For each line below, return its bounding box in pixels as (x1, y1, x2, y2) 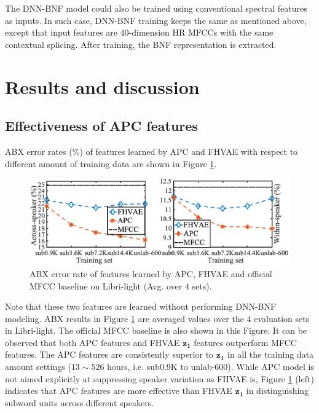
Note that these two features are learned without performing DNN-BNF (5, 300, 277, 313)
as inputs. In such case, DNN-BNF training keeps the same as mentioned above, (5, 14, 307, 26)
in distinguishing (246, 384, 309, 397)
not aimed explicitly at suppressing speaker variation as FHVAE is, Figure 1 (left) (5, 372, 314, 385)
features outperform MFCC (194, 336, 297, 348)
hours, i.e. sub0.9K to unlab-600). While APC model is (107, 360, 314, 373)
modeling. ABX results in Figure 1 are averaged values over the (5, 312, 244, 324)
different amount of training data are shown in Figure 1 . (5, 157, 217, 170)
